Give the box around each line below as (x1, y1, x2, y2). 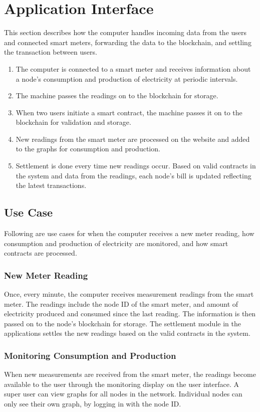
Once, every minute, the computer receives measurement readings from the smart (4, 289, 254, 299)
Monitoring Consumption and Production (4, 349, 176, 361)
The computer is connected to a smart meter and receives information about (16, 63, 251, 74)
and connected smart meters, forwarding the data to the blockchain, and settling (4, 37, 251, 47)
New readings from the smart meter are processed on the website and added (16, 133, 250, 144)
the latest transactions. (16, 180, 87, 190)
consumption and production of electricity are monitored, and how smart (4, 238, 228, 248)
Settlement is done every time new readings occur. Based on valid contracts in (16, 160, 256, 171)
